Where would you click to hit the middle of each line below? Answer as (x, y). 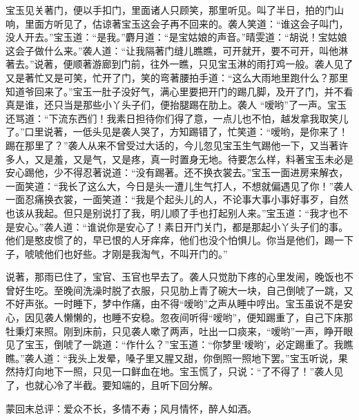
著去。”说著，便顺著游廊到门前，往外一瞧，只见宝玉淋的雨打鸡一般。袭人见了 (179, 64)
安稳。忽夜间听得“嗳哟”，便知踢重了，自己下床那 (242, 317)
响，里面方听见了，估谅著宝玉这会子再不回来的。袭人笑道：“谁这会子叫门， (177, 23)
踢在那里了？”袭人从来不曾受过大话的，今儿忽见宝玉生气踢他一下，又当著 (172, 145)
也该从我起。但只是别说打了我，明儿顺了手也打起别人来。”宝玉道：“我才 (167, 212)
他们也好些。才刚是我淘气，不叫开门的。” (136, 253)
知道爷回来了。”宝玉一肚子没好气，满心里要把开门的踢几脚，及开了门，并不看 (179, 91)
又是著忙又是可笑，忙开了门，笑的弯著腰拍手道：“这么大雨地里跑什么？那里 (177, 77)
